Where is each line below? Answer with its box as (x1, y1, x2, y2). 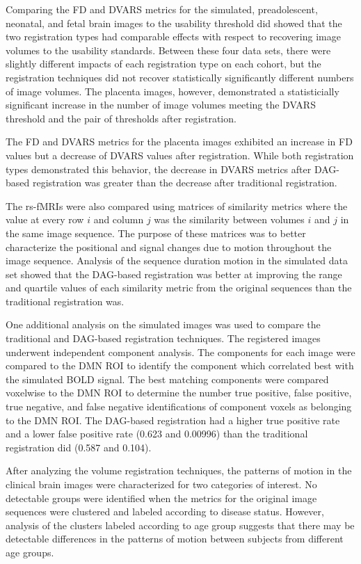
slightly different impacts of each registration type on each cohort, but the (6, 56, 321, 71)
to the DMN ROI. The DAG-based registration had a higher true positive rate (6, 412, 340, 427)
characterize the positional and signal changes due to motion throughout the (6, 239, 332, 254)
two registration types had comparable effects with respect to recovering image (6, 29, 341, 44)
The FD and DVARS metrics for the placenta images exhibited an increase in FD (6, 134, 353, 149)
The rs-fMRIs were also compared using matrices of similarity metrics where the (6, 198, 348, 213)
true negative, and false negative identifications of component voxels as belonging (6, 399, 352, 414)
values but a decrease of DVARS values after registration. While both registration (6, 147, 354, 162)
